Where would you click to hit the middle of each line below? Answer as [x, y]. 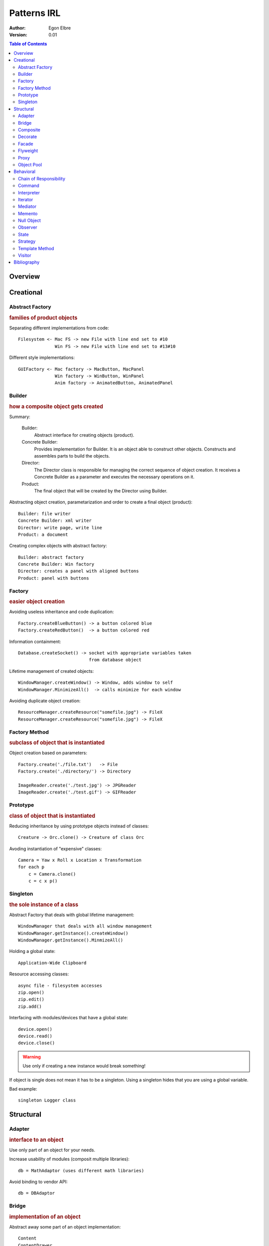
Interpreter [29, 192]
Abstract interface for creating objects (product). [84, 435]
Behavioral [25, 171]
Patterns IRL [35, 13]
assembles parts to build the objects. [72, 456]
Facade [26, 144]
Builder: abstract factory [51, 557]
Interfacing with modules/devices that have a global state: [68, 1018]
